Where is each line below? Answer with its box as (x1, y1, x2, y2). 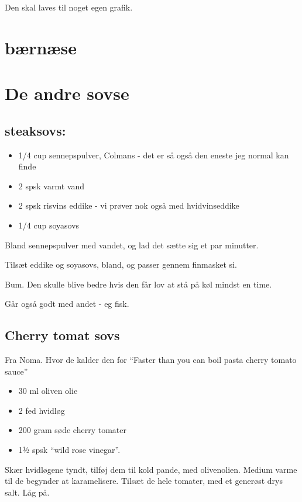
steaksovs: (5, 121, 66, 139)
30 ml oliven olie (18, 385, 78, 397)
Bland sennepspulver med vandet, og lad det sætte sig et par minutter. (5, 238, 259, 251)
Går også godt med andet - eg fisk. (5, 297, 129, 310)
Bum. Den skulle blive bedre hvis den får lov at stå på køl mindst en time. (5, 278, 272, 290)
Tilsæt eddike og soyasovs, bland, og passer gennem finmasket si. (5, 258, 237, 271)
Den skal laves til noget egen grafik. (5, 1, 133, 13)
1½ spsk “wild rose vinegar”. (18, 444, 121, 456)
